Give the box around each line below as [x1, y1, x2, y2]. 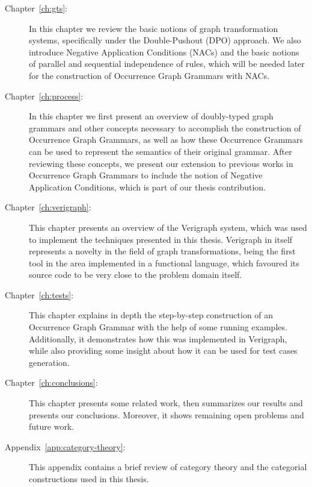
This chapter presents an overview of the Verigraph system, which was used [29, 221, 307, 233]
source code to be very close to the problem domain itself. [29, 268, 242, 281]
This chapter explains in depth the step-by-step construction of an [29, 309, 274, 321]
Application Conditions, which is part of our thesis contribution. [29, 180, 266, 193]
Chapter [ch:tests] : [5, 288, 74, 301]
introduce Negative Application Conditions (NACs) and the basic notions [29, 45, 299, 58]
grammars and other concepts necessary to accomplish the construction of [29, 121, 301, 134]
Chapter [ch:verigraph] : [5, 201, 91, 213]
